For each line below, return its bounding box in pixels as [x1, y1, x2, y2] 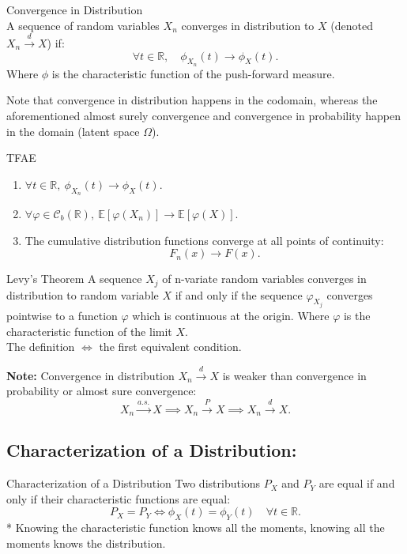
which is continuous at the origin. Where [132, 307, 330, 324]
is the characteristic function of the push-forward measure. [51, 65, 335, 81]
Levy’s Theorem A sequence [6, 270, 142, 287]
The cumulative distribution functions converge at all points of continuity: [24, 232, 384, 248]
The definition [6, 338, 75, 355]
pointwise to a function [6, 307, 118, 324]
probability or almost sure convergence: [6, 383, 197, 399]
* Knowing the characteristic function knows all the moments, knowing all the [6, 519, 385, 536]
